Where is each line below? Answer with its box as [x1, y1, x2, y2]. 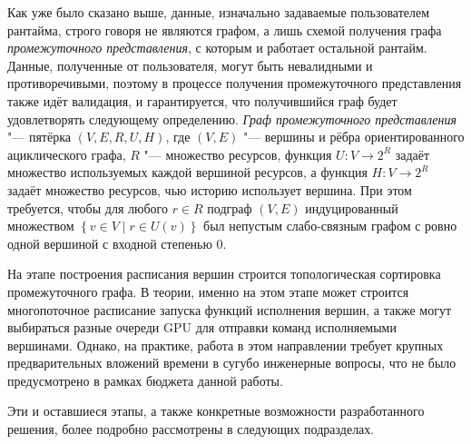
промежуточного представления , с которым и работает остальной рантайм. [7, 38, 427, 57]
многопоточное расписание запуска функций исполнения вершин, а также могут [7, 300, 452, 319]
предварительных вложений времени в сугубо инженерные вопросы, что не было [7, 353, 456, 372]
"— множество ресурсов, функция [143, 144, 332, 163]
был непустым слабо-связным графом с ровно [203, 216, 457, 235]
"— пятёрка [7, 127, 71, 146]
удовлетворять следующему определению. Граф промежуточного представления [7, 109, 457, 128]
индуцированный [305, 198, 398, 217]
